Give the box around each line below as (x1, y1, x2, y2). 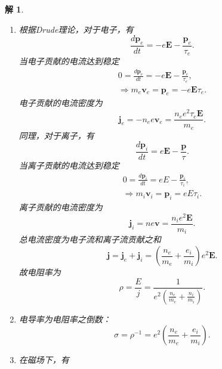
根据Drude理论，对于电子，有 (18, 23, 134, 35)
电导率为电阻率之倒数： (18, 312, 111, 325)
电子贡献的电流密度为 (18, 97, 103, 109)
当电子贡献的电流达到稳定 (18, 55, 119, 67)
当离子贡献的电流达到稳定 (18, 159, 119, 172)
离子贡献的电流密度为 (18, 201, 103, 213)
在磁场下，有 (18, 354, 69, 366)
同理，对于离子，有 (18, 129, 94, 141)
